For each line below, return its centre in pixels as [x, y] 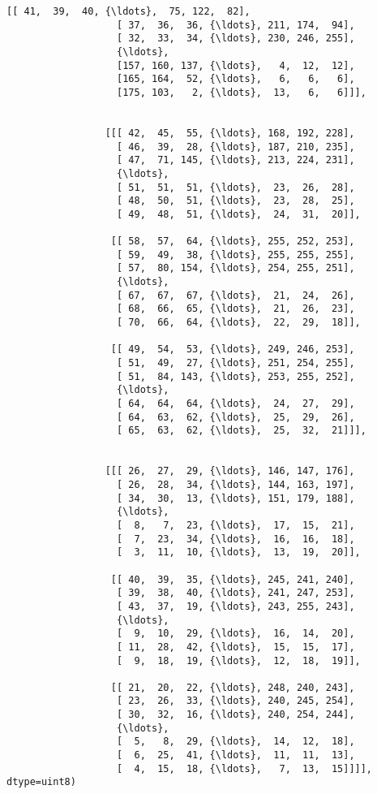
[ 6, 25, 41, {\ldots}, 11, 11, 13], [236, 755]
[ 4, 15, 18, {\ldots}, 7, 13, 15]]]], [245, 768]
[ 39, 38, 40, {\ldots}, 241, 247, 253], [236, 593]
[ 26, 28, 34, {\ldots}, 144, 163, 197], [236, 484]
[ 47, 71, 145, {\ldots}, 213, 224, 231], [236, 160]
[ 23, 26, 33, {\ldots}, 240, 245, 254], [236, 701]
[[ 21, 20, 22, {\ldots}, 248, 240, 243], [233, 687]
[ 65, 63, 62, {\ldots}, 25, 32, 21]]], [242, 431]
